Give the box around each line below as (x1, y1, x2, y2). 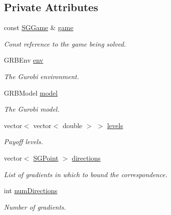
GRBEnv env (4, 55, 44, 65)
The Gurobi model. (4, 104, 60, 114)
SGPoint (33, 152, 59, 163)
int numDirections (4, 185, 58, 196)
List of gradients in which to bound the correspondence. (4, 169, 168, 179)
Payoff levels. (4, 136, 43, 147)
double (62, 120, 82, 130)
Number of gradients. (4, 201, 66, 212)
